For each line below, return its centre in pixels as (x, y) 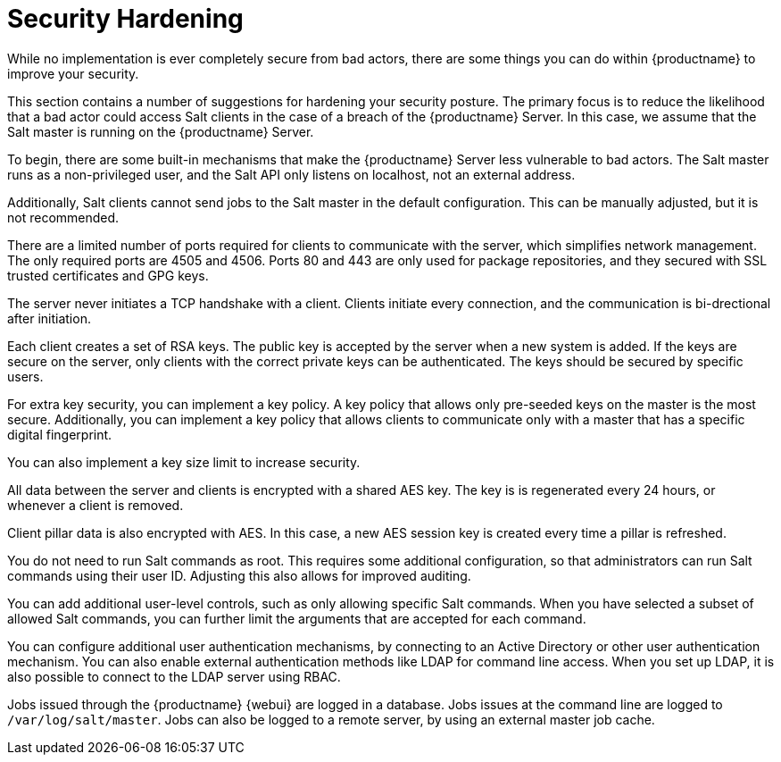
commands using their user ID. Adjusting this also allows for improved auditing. (239, 575)
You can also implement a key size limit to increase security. (184, 462)
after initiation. (49, 318)
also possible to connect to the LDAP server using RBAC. (174, 676)
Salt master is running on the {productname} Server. (161, 131)
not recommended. (63, 217)
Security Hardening (125, 19)
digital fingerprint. (60, 434)
